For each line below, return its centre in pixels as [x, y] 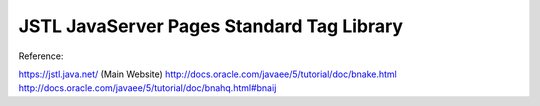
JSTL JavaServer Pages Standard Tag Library [211, 26]
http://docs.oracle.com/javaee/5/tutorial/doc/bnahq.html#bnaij [147, 88]
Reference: [41, 56]
